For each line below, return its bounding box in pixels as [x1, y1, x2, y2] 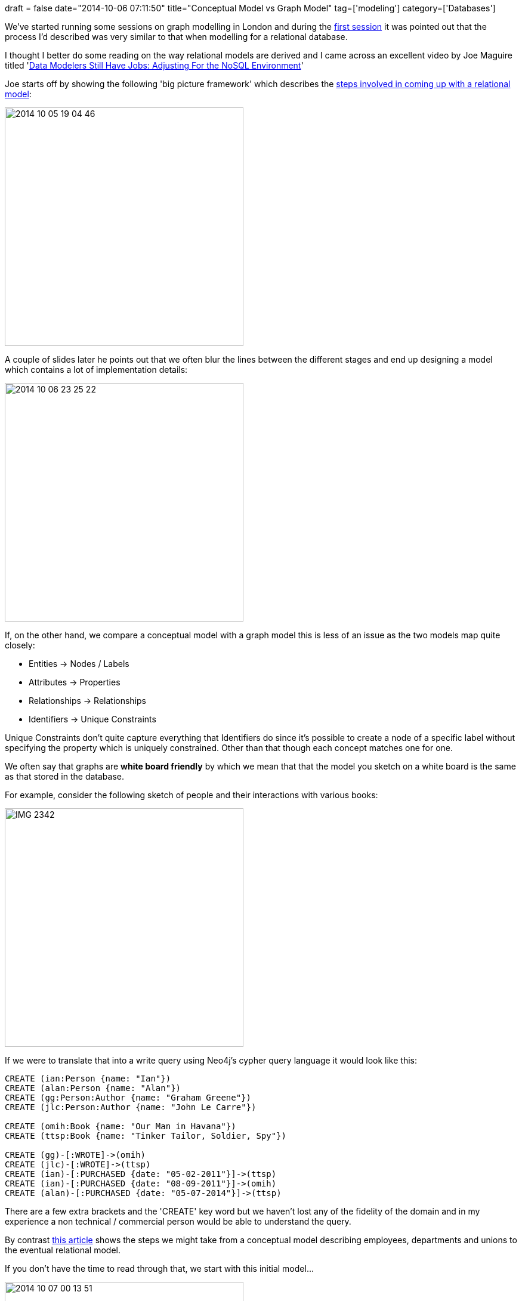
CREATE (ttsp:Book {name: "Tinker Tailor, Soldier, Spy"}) [5, 1131, 287, 1141]
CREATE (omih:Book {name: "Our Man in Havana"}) [5, 1121, 236, 1131]
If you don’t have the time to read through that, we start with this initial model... [5, 1263, 314, 1274]
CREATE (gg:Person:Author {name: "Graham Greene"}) [5, 1093, 252, 1102]
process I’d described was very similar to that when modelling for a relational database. [5, 32, 348, 42]
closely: [5, 640, 35, 650]
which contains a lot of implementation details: [5, 364, 188, 375]
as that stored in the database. [5, 771, 125, 781]
